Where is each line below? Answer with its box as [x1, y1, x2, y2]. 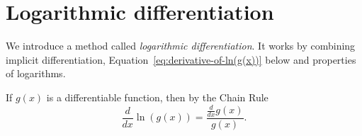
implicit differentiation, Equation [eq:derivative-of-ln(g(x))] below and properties [6, 52, 356, 67]
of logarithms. [6, 66, 66, 81]
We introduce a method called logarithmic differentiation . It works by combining [6, 38, 356, 53]
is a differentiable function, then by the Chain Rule [46, 89, 268, 104]
